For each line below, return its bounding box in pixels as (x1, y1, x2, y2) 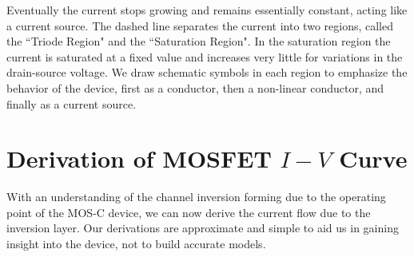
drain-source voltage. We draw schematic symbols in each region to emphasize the (6, 64, 408, 81)
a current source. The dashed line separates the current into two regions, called (6, 17, 394, 34)
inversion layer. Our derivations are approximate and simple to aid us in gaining (6, 219, 399, 236)
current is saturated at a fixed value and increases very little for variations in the (6, 48, 403, 65)
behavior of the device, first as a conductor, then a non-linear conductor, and (6, 79, 384, 96)
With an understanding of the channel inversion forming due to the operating (6, 188, 386, 205)
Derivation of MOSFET (6, 142, 272, 175)
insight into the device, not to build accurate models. (6, 235, 266, 252)
